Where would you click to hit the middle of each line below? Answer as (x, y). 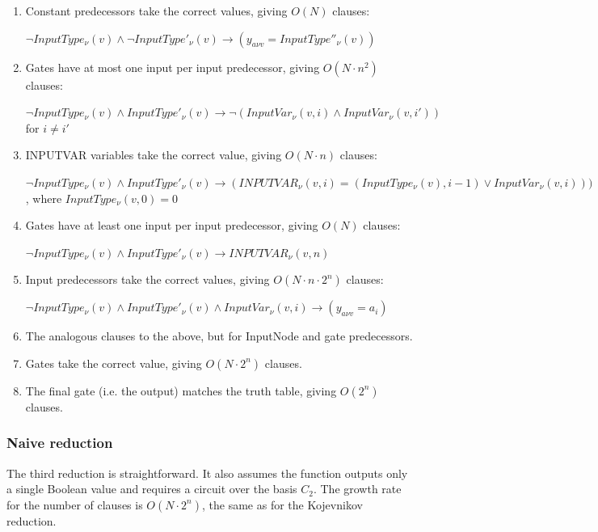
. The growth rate (357, 489)
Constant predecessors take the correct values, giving (156, 11)
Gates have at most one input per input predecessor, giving (173, 67)
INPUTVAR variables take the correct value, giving (154, 155)
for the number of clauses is (75, 504)
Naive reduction (60, 443)
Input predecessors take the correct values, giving (147, 279)
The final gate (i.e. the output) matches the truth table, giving (181, 390)
